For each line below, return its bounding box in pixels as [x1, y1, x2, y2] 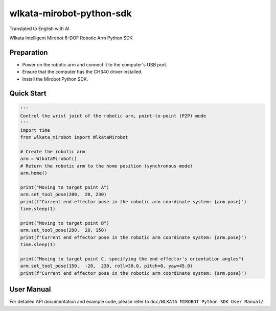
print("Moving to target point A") [20, 184, 109, 190]
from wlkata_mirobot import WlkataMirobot [20, 134, 128, 140]
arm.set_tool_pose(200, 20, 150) [20, 227, 107, 233]
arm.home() [20, 170, 48, 176]
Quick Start [9, 89, 47, 98]
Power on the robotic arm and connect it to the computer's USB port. [22, 61, 168, 67]
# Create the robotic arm [20, 149, 85, 154]
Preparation [9, 48, 48, 57]
